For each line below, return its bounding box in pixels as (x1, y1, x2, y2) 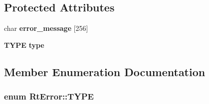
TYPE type (4, 39, 44, 50)
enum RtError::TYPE (4, 90, 94, 103)
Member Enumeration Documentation (4, 64, 206, 79)
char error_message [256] (4, 23, 88, 33)
